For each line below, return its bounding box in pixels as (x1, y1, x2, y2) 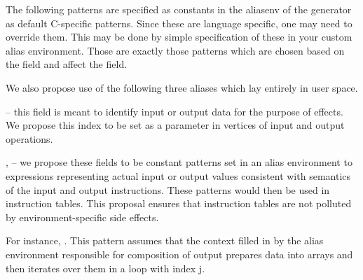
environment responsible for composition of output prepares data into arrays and (6, 246, 353, 261)
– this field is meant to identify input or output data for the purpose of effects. (6, 104, 343, 118)
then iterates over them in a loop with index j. (6, 260, 205, 275)
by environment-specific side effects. (6, 209, 159, 224)
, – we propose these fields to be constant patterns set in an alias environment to (6, 155, 352, 169)
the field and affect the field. (6, 57, 128, 71)
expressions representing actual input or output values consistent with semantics (6, 168, 350, 183)
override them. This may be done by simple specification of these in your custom (6, 29, 352, 44)
